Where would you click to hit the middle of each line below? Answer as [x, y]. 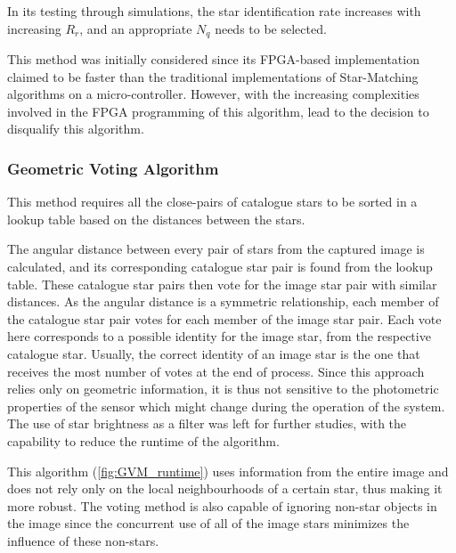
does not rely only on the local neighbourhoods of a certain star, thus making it [225, 488]
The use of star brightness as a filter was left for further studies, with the [207, 423]
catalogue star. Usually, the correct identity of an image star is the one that [214, 353]
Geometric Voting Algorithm [113, 168]
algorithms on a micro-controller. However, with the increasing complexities [213, 94]
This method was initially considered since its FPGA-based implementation [213, 59]
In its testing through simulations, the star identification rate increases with [214, 11]
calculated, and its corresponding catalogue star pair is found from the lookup [220, 267]
